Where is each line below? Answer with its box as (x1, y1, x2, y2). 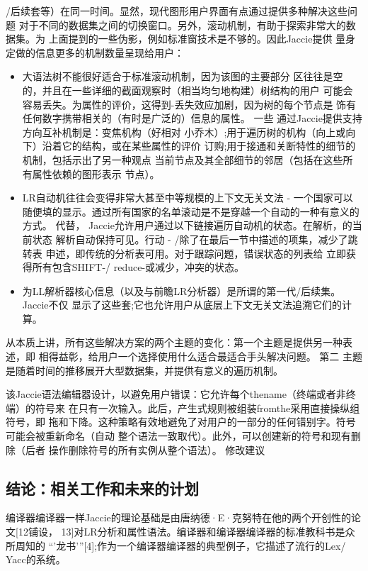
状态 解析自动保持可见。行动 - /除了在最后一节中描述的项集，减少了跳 (32, 231, 358, 246)
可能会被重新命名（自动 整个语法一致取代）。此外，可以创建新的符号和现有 (6, 428, 351, 443)
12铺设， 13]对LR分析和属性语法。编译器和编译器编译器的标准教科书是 (18, 524, 345, 539)
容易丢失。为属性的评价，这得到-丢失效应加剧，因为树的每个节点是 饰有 (22, 96, 357, 111)
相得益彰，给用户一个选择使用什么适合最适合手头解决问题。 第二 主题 (38, 349, 362, 364)
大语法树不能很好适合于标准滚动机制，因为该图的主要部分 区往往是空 (22, 69, 343, 84)
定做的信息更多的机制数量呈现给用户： (6, 45, 184, 60)
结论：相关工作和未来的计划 (6, 477, 199, 499)
